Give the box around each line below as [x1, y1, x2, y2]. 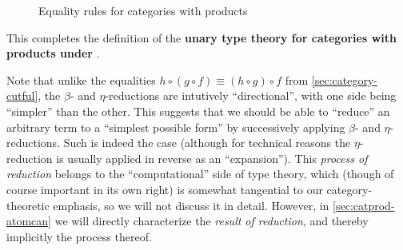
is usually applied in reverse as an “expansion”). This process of [56, 149, 368, 166]
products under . [6, 45, 100, 62]
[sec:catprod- [333, 196, 395, 213]
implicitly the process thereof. [6, 228, 152, 244]
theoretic [6, 196, 50, 213]
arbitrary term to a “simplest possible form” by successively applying [6, 118, 345, 135]
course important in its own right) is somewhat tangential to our [6, 181, 323, 197]
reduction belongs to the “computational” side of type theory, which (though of [6, 165, 394, 182]
